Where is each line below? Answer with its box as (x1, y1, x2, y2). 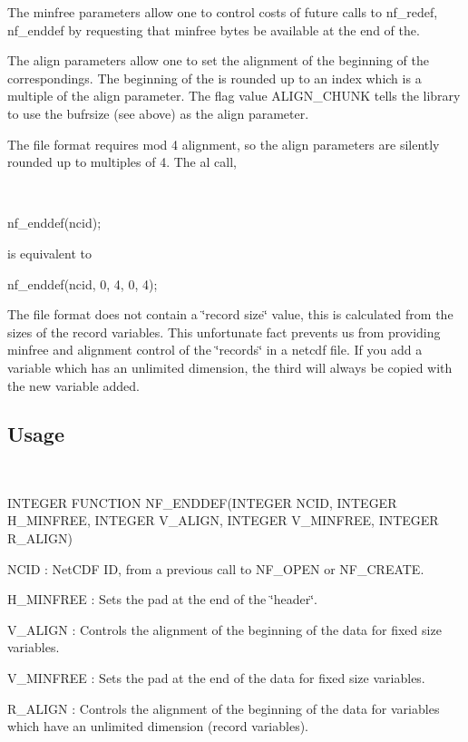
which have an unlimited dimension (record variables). (7, 717, 309, 736)
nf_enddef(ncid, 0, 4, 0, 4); (7, 274, 158, 293)
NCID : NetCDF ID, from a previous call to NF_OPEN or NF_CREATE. (7, 559, 424, 578)
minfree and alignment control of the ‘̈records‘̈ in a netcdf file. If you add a (7, 340, 423, 359)
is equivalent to (7, 243, 93, 262)
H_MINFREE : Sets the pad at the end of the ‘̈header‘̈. (7, 590, 317, 609)
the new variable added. (7, 376, 140, 395)
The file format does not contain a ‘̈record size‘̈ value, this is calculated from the (7, 305, 453, 324)
